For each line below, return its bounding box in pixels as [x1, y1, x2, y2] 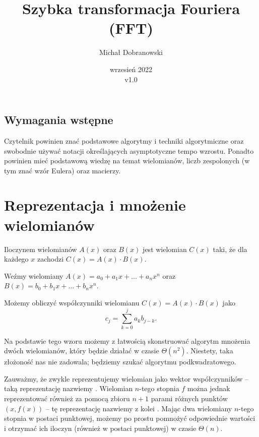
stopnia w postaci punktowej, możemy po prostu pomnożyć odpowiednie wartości [4, 413, 255, 423]
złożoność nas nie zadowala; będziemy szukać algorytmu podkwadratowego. [4, 356, 236, 367]
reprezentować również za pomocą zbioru [4, 393, 130, 404]
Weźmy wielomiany [4, 270, 63, 281]
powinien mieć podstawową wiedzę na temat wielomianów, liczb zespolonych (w [4, 155, 250, 166]
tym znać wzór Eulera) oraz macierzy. [4, 165, 121, 175]
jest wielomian [143, 243, 187, 254]
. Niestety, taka [186, 345, 233, 356]
